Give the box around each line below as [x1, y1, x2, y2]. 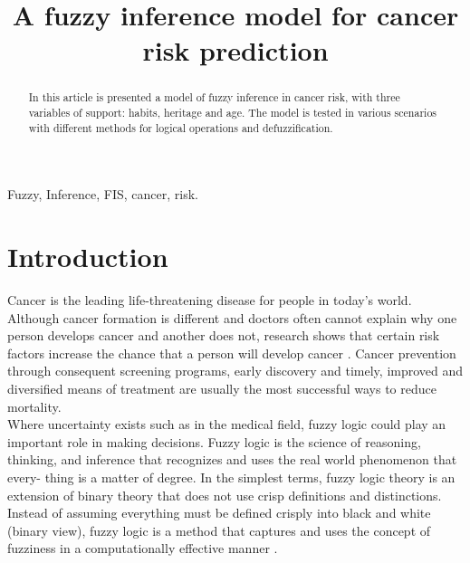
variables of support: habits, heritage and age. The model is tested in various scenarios [28, 105, 437, 120]
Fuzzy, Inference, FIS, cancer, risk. [7, 185, 198, 204]
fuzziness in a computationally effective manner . [7, 539, 278, 558]
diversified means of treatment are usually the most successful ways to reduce [7, 379, 436, 398]
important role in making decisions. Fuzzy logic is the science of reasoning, [7, 432, 421, 451]
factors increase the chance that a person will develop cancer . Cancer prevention [7, 343, 456, 362]
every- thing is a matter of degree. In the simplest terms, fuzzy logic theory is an [7, 467, 456, 486]
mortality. [7, 396, 62, 415]
